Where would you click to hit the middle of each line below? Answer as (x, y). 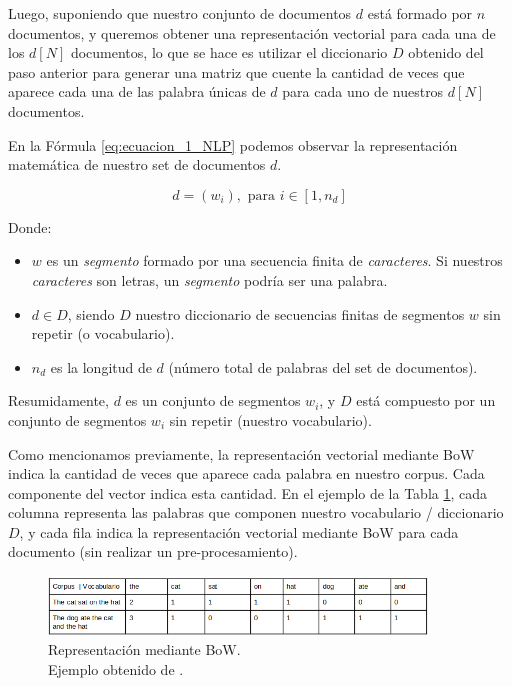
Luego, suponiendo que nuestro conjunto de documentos (180, 13)
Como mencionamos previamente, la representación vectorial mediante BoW (241, 453)
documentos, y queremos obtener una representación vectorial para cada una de (252, 32)
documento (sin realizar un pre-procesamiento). (153, 551)
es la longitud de (101, 366)
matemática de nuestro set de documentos (137, 164)
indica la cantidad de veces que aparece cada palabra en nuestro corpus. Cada (246, 473)
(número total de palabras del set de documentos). (323, 366)
